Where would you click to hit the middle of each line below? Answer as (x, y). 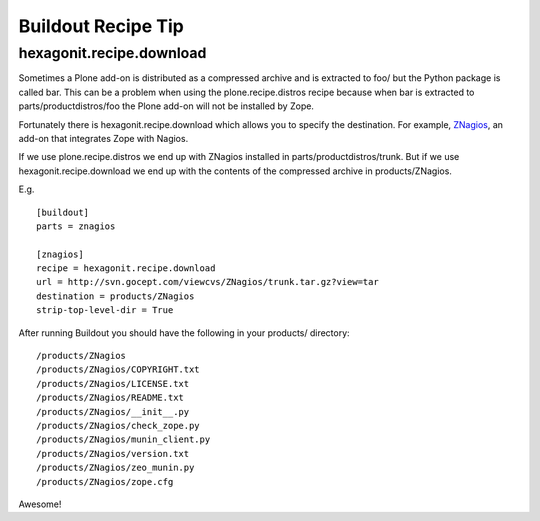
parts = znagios (76, 226)
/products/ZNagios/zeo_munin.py (115, 468)
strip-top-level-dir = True (105, 310)
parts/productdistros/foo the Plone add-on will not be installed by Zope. (166, 106)
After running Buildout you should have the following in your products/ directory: (184, 332)
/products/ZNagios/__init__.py (113, 411)
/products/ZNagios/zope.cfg (105, 481)
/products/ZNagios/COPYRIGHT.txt (118, 369)
